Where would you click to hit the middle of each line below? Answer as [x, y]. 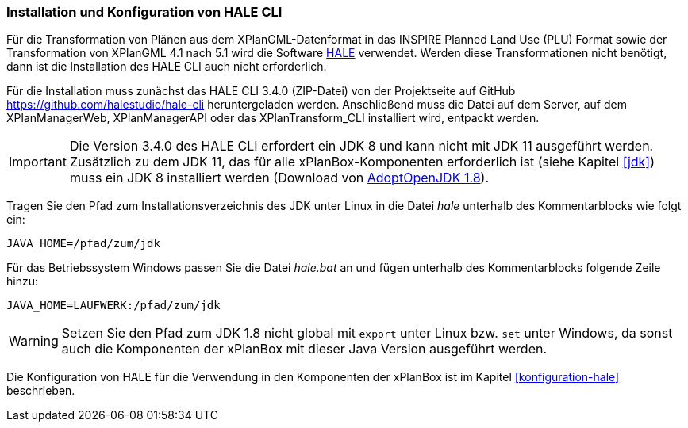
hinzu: [22, 281]
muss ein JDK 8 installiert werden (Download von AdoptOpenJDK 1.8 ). [279, 178]
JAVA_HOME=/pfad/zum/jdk [83, 244]
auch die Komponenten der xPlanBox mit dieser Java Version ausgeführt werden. [304, 349]
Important [38, 162]
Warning [34, 341]
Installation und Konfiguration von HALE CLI [144, 12]
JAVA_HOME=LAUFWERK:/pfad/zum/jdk [113, 306]
